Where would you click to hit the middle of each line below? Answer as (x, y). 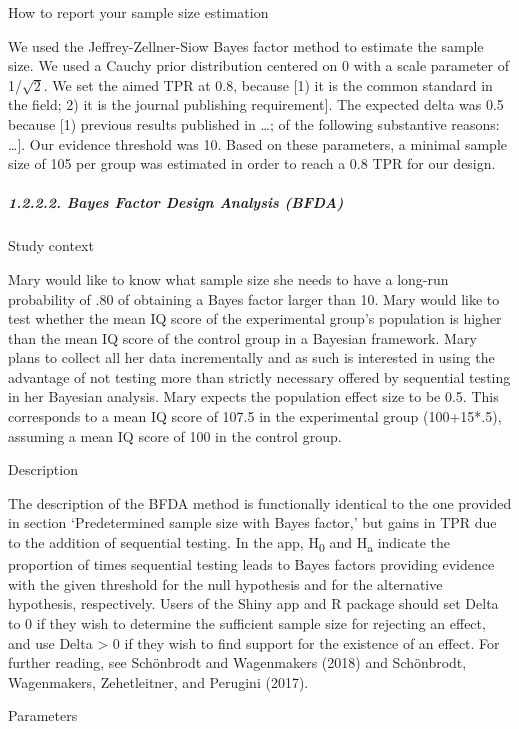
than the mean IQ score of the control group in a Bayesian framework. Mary (242, 337)
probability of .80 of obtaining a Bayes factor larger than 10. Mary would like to (254, 298)
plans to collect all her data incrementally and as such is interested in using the (251, 357)
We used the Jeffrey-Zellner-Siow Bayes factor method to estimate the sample (246, 45)
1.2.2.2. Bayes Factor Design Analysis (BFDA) (176, 202)
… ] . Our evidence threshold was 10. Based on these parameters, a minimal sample (257, 143)
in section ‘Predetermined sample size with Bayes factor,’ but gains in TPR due (252, 522)
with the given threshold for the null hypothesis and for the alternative (225, 583)
